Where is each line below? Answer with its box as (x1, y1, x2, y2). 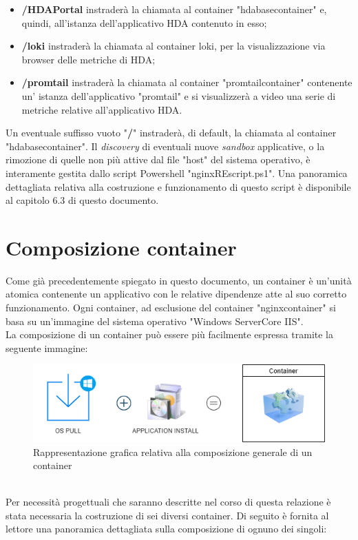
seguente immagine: (6, 340, 88, 355)
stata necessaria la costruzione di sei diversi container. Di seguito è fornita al (6, 508, 329, 522)
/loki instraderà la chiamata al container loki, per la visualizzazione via (21, 39, 326, 53)
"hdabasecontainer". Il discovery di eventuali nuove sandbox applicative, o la (6, 138, 325, 153)
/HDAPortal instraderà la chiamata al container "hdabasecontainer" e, (21, 2, 327, 16)
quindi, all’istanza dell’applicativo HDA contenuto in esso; (21, 15, 267, 30)
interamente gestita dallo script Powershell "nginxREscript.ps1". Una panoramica (6, 165, 348, 180)
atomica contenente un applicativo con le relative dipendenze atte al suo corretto (6, 287, 347, 301)
